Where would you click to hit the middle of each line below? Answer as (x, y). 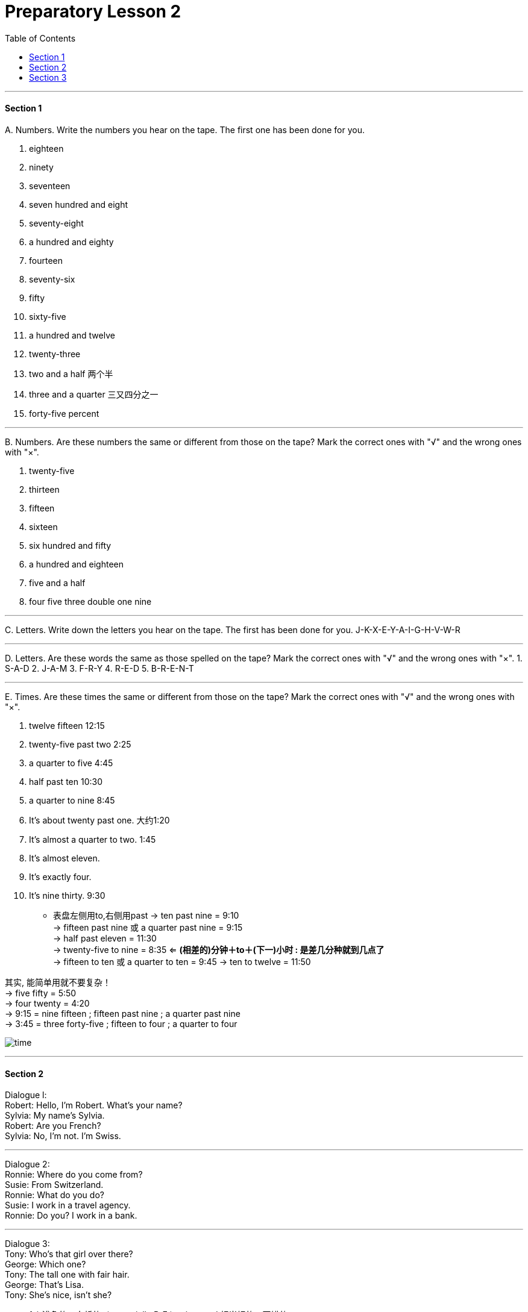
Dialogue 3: (27, 1244)
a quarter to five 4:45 (71, 763)
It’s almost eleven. (64, 858)
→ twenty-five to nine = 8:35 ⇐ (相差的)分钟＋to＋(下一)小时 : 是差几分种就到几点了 (219, 949)
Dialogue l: (26, 1095)
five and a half (57, 583)
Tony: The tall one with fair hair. (67, 1275)
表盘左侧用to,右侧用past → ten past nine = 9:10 (146, 915)
